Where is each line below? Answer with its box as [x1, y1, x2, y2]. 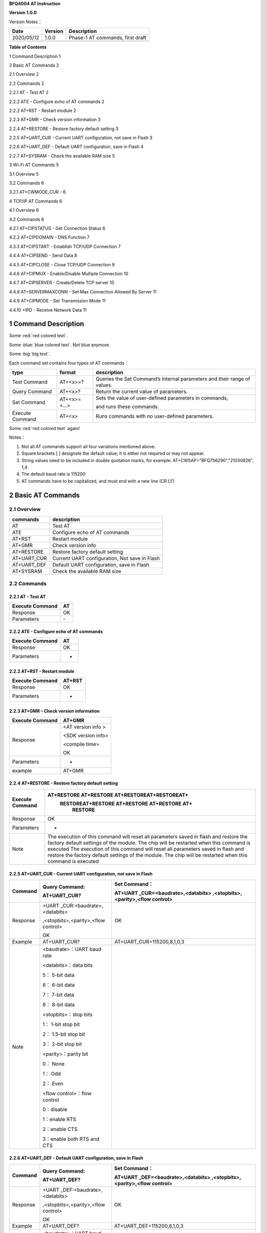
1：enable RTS [42, 1116, 76, 1123]
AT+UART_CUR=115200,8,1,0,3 [114, 939, 185, 945]
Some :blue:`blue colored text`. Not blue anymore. [9, 342, 110, 348]
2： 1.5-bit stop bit [42, 1031, 86, 1038]
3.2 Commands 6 [9, 180, 44, 186]
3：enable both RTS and [42, 1136, 100, 1143]
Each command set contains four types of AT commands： [9, 360, 129, 366]
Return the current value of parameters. [96, 388, 188, 395]
